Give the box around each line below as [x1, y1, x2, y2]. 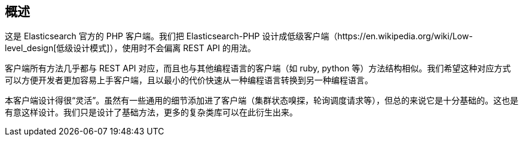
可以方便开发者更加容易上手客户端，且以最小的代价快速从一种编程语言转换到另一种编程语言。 [5, 75, 373, 86]
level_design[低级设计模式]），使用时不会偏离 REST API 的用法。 [5, 43, 256, 54]
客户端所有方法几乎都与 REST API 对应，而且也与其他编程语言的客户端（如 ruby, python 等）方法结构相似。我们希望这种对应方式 [5, 63, 511, 74]
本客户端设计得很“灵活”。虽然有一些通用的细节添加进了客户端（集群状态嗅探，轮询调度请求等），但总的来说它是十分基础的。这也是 [5, 95, 519, 106]
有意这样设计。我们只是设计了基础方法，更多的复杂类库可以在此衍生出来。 [5, 107, 298, 118]
